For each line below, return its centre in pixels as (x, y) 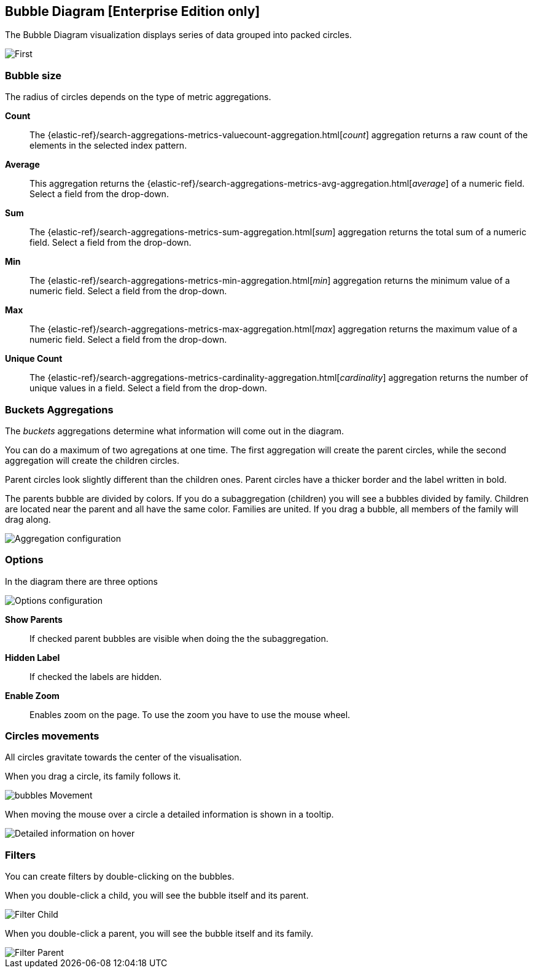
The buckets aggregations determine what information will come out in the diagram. (175, 431)
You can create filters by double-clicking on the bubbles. (120, 877)
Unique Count (34, 359)
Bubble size (33, 75)
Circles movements (52, 736)
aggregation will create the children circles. (92, 460)
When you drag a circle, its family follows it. (93, 776)
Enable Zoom (32, 695)
